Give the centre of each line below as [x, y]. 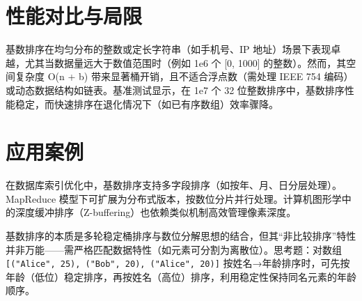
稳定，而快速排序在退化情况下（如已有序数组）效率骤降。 [147, 103]
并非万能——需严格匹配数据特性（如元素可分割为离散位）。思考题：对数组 [174, 249]
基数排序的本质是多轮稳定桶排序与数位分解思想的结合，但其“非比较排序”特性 [181, 236]
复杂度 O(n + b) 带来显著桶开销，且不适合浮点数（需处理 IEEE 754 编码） [184, 76]
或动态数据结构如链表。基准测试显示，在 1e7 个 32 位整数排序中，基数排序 [175, 90]
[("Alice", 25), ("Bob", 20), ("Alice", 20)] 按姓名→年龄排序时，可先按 [178, 263]
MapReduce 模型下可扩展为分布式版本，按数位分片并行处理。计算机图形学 [174, 198]
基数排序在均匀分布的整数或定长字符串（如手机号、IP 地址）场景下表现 [168, 49]
